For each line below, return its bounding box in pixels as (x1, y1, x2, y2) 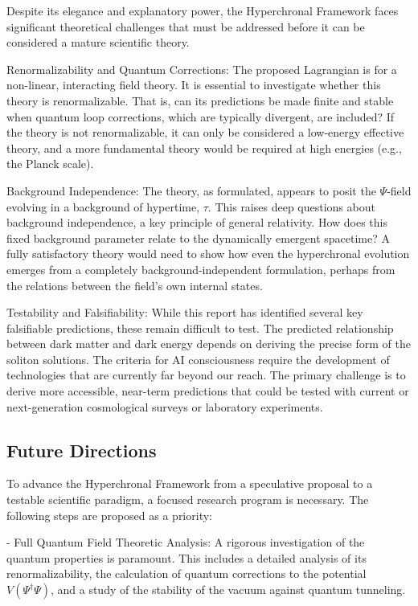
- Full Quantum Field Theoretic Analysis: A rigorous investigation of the (6, 534, 365, 551)
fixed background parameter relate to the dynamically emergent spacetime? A (6, 229, 391, 246)
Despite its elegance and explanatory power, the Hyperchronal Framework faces (6, 2, 399, 18)
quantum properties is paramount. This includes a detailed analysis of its (6, 549, 367, 566)
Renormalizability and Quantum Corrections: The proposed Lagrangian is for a (6, 60, 397, 77)
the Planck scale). (6, 155, 94, 172)
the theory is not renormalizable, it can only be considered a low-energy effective (6, 124, 404, 141)
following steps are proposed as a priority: (6, 506, 212, 523)
